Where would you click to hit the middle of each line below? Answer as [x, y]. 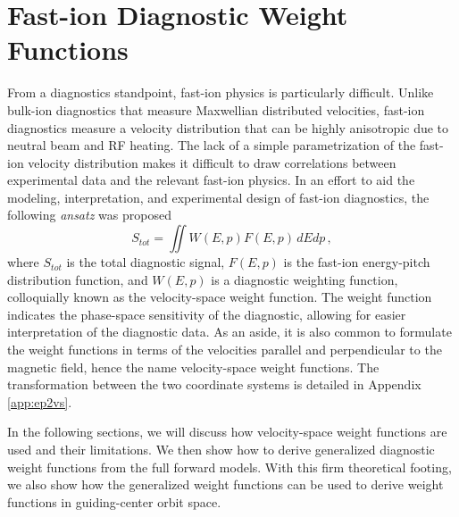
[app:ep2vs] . [40, 401]
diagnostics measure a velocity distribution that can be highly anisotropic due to [228, 127]
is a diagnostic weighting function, [305, 279]
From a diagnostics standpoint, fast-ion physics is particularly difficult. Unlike [221, 92]
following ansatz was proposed [89, 215]
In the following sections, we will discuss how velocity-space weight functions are [227, 432]
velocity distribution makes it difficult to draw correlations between [212, 162]
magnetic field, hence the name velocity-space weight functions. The [193, 367]
